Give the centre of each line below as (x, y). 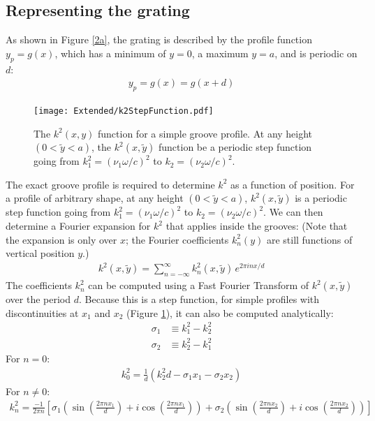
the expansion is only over (61, 239)
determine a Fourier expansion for (78, 226)
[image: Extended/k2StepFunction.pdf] (124, 111)
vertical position (40, 253)
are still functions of (309, 239)
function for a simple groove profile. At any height (205, 133)
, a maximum (220, 53)
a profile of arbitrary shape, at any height (95, 198)
